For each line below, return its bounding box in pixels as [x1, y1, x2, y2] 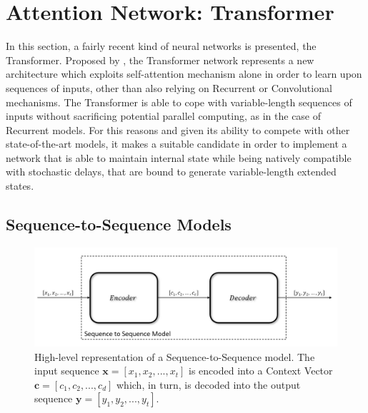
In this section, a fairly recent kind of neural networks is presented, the [6, 39, 317, 53]
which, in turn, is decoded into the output [116, 377, 301, 392]
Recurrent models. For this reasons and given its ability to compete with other [6, 122, 350, 137]
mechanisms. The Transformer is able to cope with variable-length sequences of [6, 94, 352, 109]
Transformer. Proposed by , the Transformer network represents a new [6, 52, 314, 67]
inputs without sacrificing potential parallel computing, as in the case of [6, 108, 322, 123]
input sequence [34, 363, 99, 378]
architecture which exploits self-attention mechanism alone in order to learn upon [6, 66, 362, 81]
